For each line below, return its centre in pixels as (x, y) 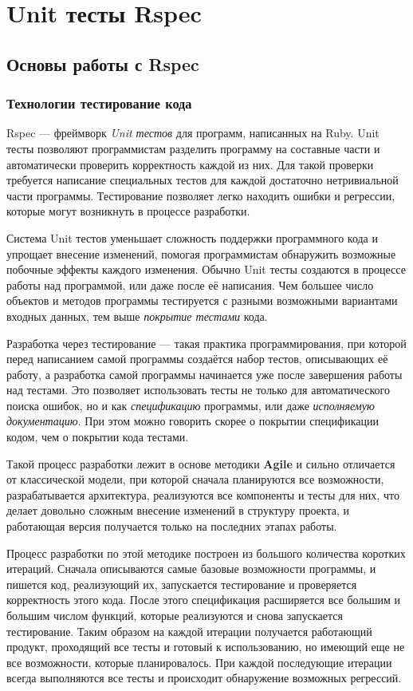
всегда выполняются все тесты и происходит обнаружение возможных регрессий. (204, 678)
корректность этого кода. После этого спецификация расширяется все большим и (204, 600)
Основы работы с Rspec (103, 63)
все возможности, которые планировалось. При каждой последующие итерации (199, 662)
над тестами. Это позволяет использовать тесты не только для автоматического (198, 390)
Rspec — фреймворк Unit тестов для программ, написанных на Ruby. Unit (193, 133)
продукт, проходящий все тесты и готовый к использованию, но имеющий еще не (206, 647)
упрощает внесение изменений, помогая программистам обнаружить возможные (201, 253)
